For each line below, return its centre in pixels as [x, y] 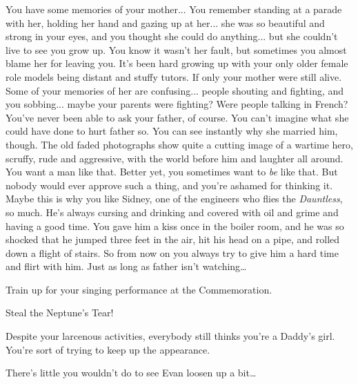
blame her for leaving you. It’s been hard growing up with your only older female [177, 63]
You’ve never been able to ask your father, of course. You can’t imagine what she [177, 117]
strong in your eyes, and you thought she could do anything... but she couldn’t [172, 36]
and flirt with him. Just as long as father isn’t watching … [126, 266]
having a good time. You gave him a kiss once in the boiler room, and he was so [175, 225]
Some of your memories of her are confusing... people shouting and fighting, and [175, 90]
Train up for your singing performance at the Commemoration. [139, 289]
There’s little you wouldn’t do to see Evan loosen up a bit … [131, 373]
